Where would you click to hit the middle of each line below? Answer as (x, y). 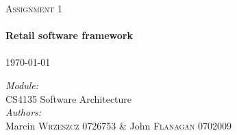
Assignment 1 (34, 8)
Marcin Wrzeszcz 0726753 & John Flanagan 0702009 (119, 125)
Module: (22, 85)
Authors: (24, 112)
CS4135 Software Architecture (69, 98)
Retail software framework (69, 35)
